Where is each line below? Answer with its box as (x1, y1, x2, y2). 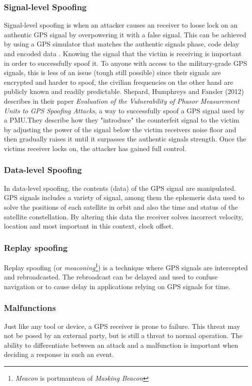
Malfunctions (4, 302, 56, 314)
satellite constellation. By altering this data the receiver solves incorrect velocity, (4, 211, 243, 221)
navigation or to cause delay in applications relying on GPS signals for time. (4, 281, 231, 291)
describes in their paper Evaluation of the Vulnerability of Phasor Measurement (4, 95, 239, 106)
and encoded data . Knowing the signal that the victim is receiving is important (4, 48, 242, 58)
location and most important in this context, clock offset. (4, 221, 173, 231)
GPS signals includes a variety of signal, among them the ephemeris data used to (4, 192, 245, 202)
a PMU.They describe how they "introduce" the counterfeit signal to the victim (4, 115, 239, 125)
